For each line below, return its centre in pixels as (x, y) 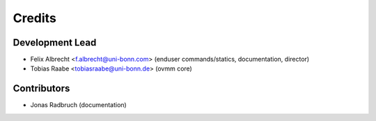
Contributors (41, 89)
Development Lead (55, 43)
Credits (35, 18)
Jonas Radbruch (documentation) (78, 105)
